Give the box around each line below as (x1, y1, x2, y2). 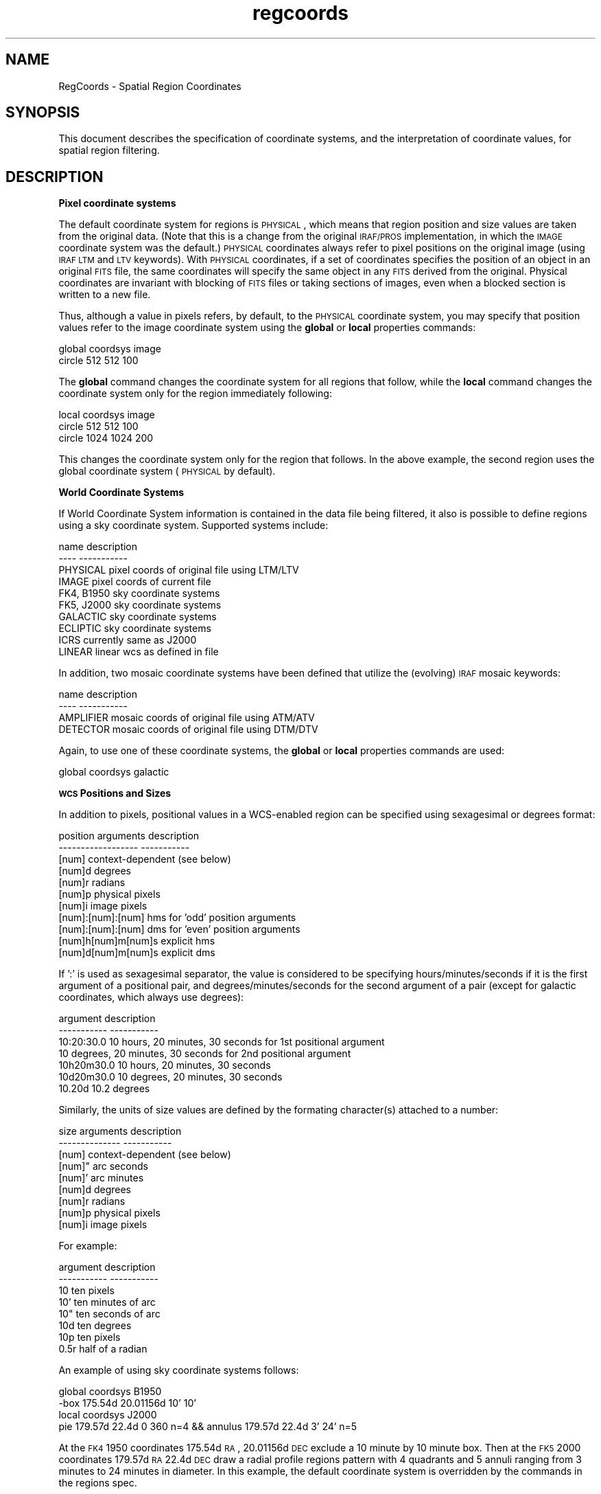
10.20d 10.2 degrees (58, 1083, 150, 1095)
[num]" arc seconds (58, 1160, 148, 1173)
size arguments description (58, 1125, 182, 1138)
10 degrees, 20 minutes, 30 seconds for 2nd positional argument (58, 1048, 351, 1060)
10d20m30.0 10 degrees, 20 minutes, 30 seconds (58, 1071, 283, 1083)
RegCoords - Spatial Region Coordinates (58, 80, 241, 92)
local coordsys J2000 (58, 1409, 157, 1421)
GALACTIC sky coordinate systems (58, 611, 217, 623)
